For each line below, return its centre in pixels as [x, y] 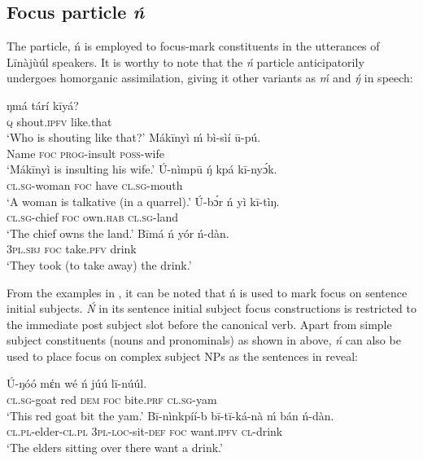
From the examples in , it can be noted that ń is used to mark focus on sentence [207, 292]
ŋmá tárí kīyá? [43, 105]
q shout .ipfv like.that [59, 121]
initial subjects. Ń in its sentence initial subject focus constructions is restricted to [212, 308]
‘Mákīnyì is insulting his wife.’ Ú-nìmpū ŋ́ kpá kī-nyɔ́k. [142, 169]
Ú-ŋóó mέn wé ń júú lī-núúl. [77, 383]
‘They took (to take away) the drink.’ [99, 264]
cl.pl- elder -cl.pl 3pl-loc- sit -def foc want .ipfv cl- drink [145, 431]
